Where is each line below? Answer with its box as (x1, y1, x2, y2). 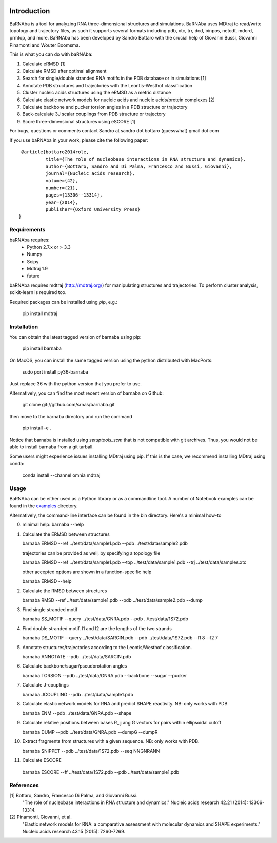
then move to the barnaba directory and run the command (9, 413, 133, 419)
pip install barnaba (22, 345, 62, 351)
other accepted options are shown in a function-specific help (22, 568, 152, 575)
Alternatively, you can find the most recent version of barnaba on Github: (9, 390, 164, 396)
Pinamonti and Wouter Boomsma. (9, 42, 81, 48)
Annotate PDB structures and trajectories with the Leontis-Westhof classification (22, 82, 192, 88)
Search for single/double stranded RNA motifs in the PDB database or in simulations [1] (22, 75, 206, 82)
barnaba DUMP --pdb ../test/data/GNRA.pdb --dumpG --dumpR (22, 729, 158, 735)
